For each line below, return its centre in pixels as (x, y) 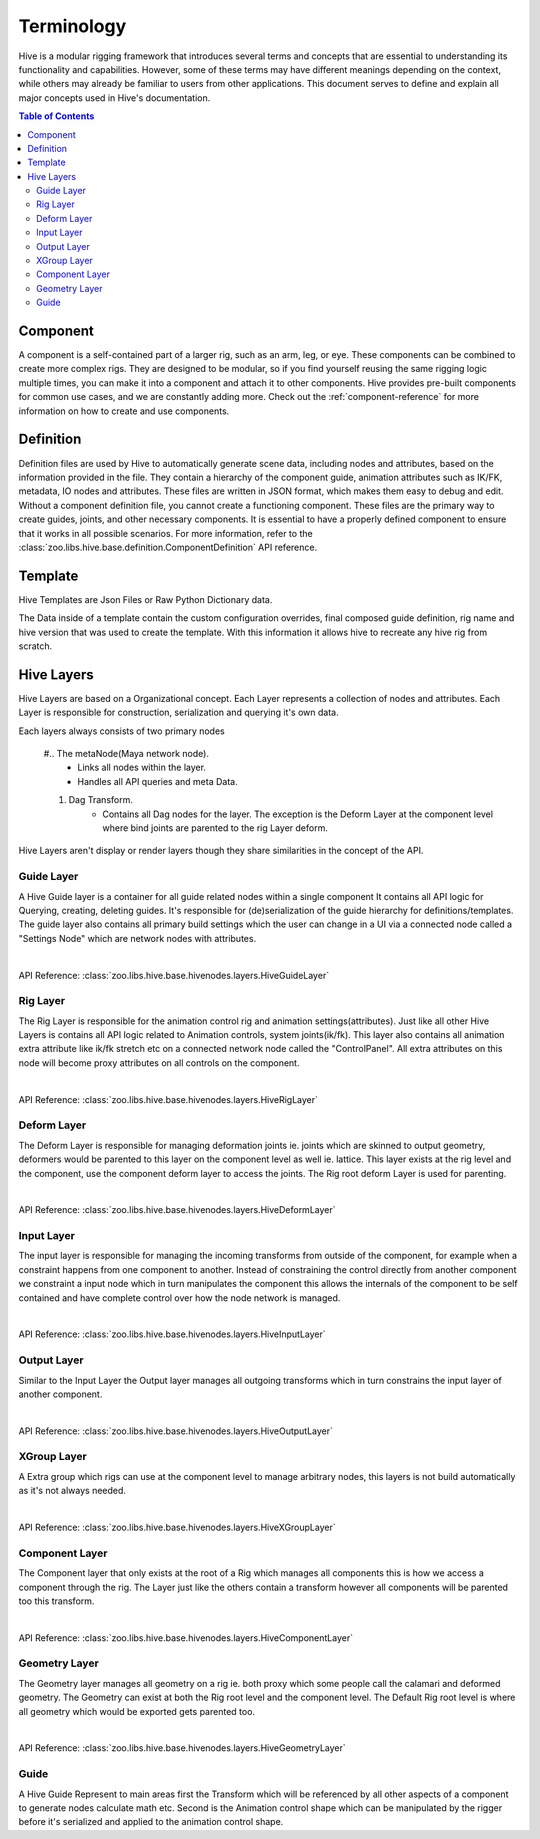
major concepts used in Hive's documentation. (114, 97)
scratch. (35, 646)
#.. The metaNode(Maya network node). (126, 754)
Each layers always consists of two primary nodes (121, 731)
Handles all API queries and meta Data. (158, 781)
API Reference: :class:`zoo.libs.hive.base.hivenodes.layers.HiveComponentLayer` (186, 1637)
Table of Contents (56, 116)
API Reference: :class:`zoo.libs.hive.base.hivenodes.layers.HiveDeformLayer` (177, 1210)
